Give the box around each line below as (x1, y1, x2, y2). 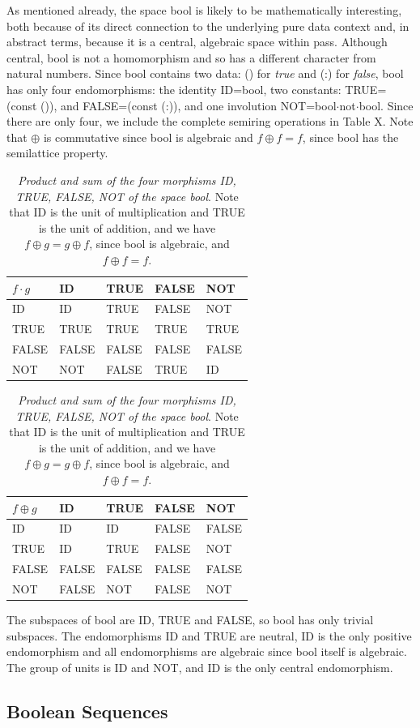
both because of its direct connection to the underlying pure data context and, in (6, 17, 409, 34)
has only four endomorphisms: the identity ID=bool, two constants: (6, 80, 342, 97)
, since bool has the (302, 128, 399, 145)
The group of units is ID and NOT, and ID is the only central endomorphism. (6, 658, 393, 675)
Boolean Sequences (6, 698, 168, 723)
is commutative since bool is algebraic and (43, 128, 253, 145)
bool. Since (358, 96, 414, 113)
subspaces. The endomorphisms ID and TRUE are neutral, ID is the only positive (6, 627, 412, 644)
